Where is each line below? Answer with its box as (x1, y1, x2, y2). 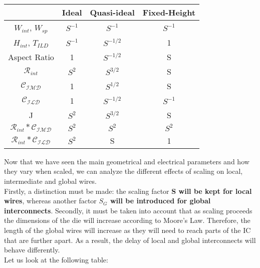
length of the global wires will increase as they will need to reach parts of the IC (4, 225, 251, 235)
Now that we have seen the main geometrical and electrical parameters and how (4, 156, 249, 166)
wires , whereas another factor (4, 195, 97, 206)
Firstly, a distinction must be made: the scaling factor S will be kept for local (4, 185, 252, 196)
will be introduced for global (110, 195, 211, 206)
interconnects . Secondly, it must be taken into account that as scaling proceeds (4, 205, 252, 215)
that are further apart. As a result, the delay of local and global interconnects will (4, 234, 256, 245)
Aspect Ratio (8, 51, 54, 63)
